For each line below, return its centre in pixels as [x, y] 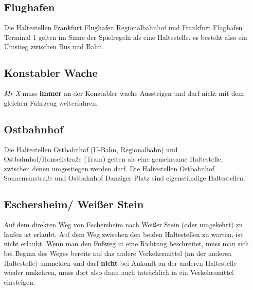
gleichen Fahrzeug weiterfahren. [51, 102]
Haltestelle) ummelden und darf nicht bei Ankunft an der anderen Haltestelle [120, 263]
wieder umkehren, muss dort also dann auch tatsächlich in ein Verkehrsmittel [119, 272]
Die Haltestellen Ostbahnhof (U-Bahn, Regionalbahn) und [91, 149]
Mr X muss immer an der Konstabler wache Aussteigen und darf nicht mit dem [124, 93]
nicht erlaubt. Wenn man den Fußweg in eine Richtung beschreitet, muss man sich [126, 244]
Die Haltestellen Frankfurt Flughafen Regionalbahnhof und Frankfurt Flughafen [123, 27]
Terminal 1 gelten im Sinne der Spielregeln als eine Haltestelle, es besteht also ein [126, 37]
